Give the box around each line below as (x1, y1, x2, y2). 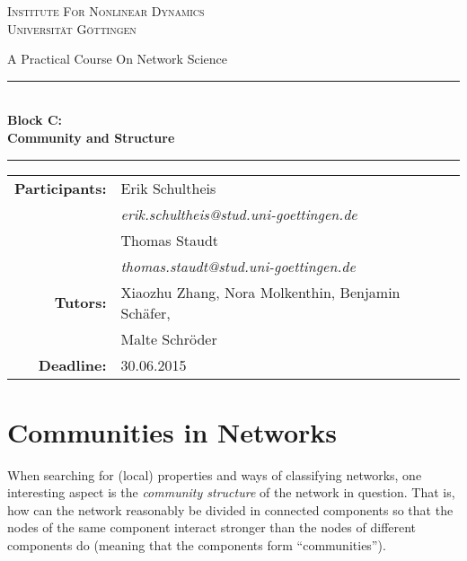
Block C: (7, 110, 63, 129)
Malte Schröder (120, 328, 217, 349)
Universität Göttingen (7, 19, 137, 38)
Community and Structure (7, 127, 175, 146)
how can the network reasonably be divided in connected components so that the (7, 500, 454, 519)
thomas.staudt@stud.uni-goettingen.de (120, 255, 356, 276)
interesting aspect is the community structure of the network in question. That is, (7, 483, 455, 502)
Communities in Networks (7, 413, 338, 450)
